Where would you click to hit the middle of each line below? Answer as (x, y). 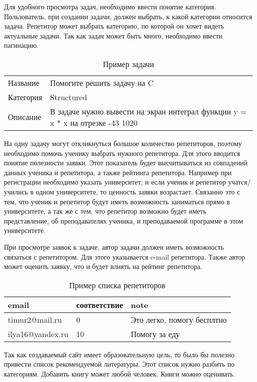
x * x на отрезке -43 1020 (94, 122)
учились (16, 191)
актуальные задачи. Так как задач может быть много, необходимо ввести (113, 35)
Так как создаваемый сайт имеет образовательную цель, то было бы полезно (119, 354)
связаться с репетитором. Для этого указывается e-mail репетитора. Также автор (125, 256)
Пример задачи (128, 64)
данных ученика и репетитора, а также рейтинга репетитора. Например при (118, 172)
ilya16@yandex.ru (38, 334)
